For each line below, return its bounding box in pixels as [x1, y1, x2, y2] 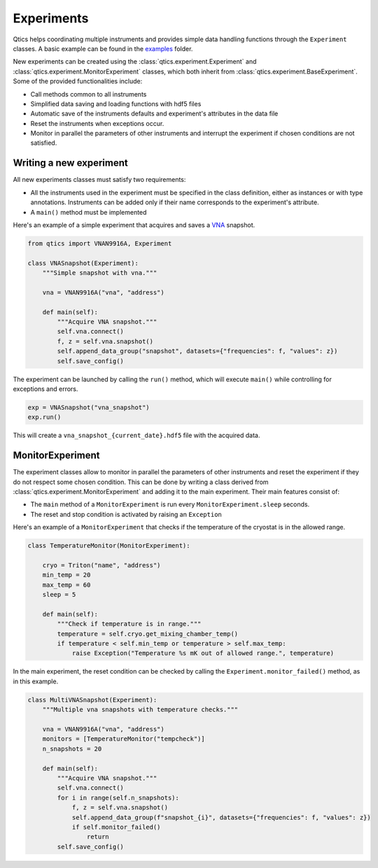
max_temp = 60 [42, 581, 91, 589]
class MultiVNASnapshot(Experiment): [27, 696, 157, 704]
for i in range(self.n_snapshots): [57, 794, 180, 802]
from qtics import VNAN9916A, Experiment [27, 239, 172, 248]
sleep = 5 [42, 591, 76, 599]
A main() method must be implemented [30, 208, 147, 216]
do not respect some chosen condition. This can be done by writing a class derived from [13, 478, 269, 486]
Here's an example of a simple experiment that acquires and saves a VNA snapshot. [13, 220, 255, 229]
